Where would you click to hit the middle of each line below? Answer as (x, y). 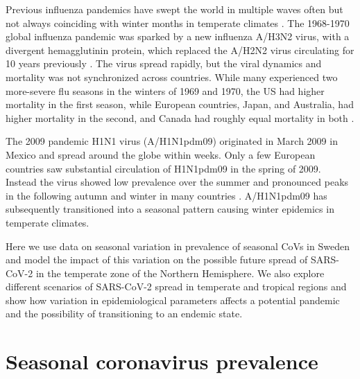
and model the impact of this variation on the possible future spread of (157, 259)
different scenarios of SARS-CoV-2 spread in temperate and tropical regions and (176, 287)
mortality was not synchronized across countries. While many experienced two (172, 77)
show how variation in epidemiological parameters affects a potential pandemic (173, 300)
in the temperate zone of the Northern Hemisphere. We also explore (180, 273)
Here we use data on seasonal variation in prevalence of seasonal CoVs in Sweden (178, 246)
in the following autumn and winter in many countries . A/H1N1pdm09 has (166, 195)
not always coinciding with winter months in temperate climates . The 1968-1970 (178, 23)
